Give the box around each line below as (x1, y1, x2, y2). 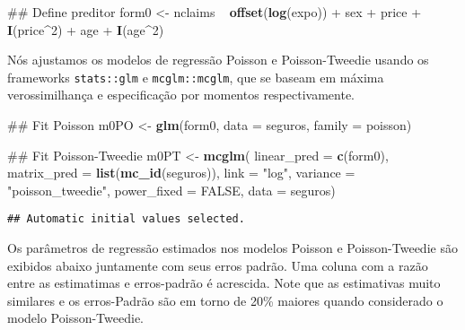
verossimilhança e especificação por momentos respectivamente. (7, 85, 355, 104)
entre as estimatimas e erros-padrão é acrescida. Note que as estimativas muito (7, 274, 441, 292)
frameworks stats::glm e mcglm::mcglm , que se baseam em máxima (7, 67, 384, 86)
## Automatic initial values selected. (7, 213, 245, 226)
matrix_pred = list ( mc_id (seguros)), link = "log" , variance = (7, 163, 355, 182)
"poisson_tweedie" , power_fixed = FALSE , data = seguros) (7, 180, 336, 199)
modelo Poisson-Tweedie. (7, 308, 144, 327)
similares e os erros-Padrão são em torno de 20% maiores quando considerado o (7, 291, 443, 309)
